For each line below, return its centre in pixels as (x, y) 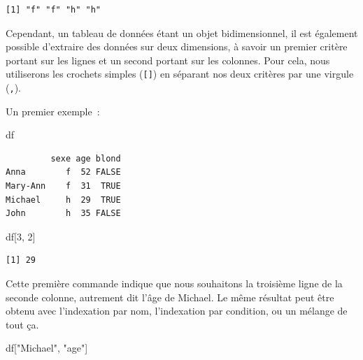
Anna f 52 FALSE (63, 172)
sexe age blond (86, 158)
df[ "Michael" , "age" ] (47, 348)
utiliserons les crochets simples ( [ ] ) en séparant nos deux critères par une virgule (180, 74)
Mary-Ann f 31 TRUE (63, 186)
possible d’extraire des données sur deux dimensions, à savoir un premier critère (177, 46)
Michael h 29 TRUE (63, 200)
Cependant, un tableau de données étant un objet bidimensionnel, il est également (182, 33)
